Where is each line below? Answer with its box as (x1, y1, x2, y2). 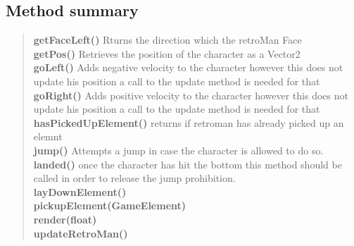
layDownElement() (33, 184, 127, 199)
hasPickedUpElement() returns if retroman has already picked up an (33, 115, 344, 130)
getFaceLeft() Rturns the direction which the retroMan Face (33, 32, 302, 47)
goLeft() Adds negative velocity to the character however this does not (33, 60, 343, 75)
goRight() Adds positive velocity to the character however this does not (33, 87, 348, 102)
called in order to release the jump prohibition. (33, 171, 236, 185)
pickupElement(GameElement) (33, 198, 187, 213)
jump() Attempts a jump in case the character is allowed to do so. (33, 142, 324, 157)
